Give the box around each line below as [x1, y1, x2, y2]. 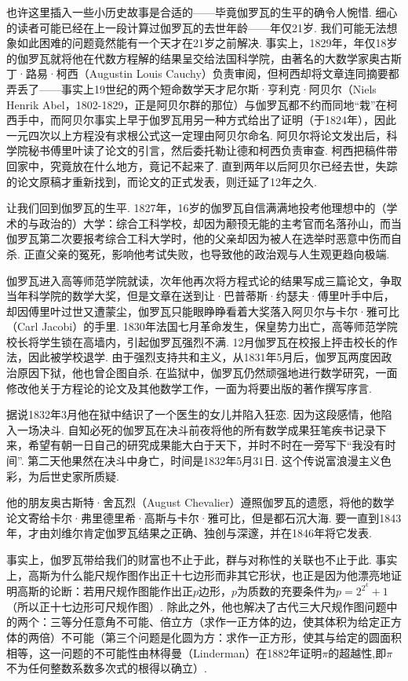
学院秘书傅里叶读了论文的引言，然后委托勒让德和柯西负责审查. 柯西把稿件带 [6, 142, 398, 159]
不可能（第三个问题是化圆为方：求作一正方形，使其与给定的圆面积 [60, 629, 402, 646]
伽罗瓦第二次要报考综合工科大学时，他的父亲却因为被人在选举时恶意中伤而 [6, 230, 391, 247]
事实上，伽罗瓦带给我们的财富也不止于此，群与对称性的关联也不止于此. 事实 [6, 551, 398, 567]
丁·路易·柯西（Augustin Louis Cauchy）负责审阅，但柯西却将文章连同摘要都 [6, 65, 399, 82]
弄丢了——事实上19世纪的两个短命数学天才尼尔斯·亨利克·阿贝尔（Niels [6, 80, 377, 97]
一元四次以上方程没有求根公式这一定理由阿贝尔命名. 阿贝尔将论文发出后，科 [6, 126, 398, 143]
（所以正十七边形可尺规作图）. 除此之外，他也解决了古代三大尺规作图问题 [6, 598, 387, 614]
